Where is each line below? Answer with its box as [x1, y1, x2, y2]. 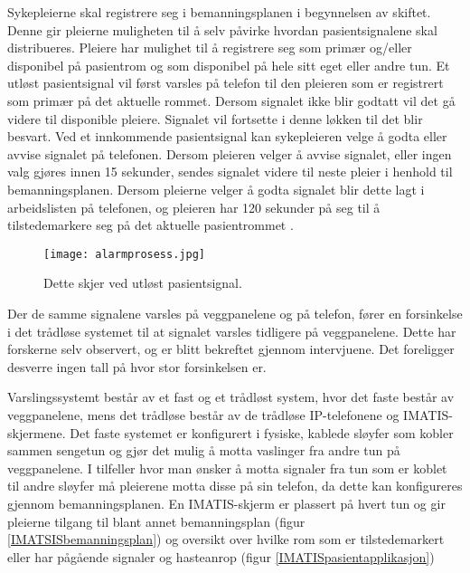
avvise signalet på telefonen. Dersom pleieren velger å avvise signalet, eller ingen [7, 144, 452, 163]
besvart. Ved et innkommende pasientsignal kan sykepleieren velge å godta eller [7, 127, 447, 146]
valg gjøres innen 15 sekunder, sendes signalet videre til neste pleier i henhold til [7, 162, 453, 181]
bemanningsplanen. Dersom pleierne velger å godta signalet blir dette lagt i [7, 179, 425, 198]
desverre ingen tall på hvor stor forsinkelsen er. [7, 357, 267, 376]
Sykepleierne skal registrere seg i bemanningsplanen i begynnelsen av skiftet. [7, 3, 431, 21]
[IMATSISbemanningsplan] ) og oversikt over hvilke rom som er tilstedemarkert [7, 530, 445, 549]
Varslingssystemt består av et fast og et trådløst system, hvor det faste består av [7, 387, 455, 406]
